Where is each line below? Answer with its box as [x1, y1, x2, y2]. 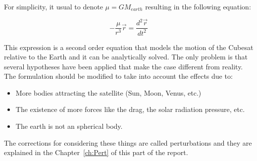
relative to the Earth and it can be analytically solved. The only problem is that [4, 52, 248, 62]
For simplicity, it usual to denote [4, 1, 103, 11]
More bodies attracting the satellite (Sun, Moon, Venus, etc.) [15, 87, 202, 98]
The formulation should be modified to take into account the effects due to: [4, 71, 233, 81]
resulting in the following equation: [145, 1, 251, 11]
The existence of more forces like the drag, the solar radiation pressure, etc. [15, 104, 245, 114]
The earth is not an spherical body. [15, 121, 123, 131]
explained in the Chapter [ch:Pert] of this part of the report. [4, 147, 188, 158]
